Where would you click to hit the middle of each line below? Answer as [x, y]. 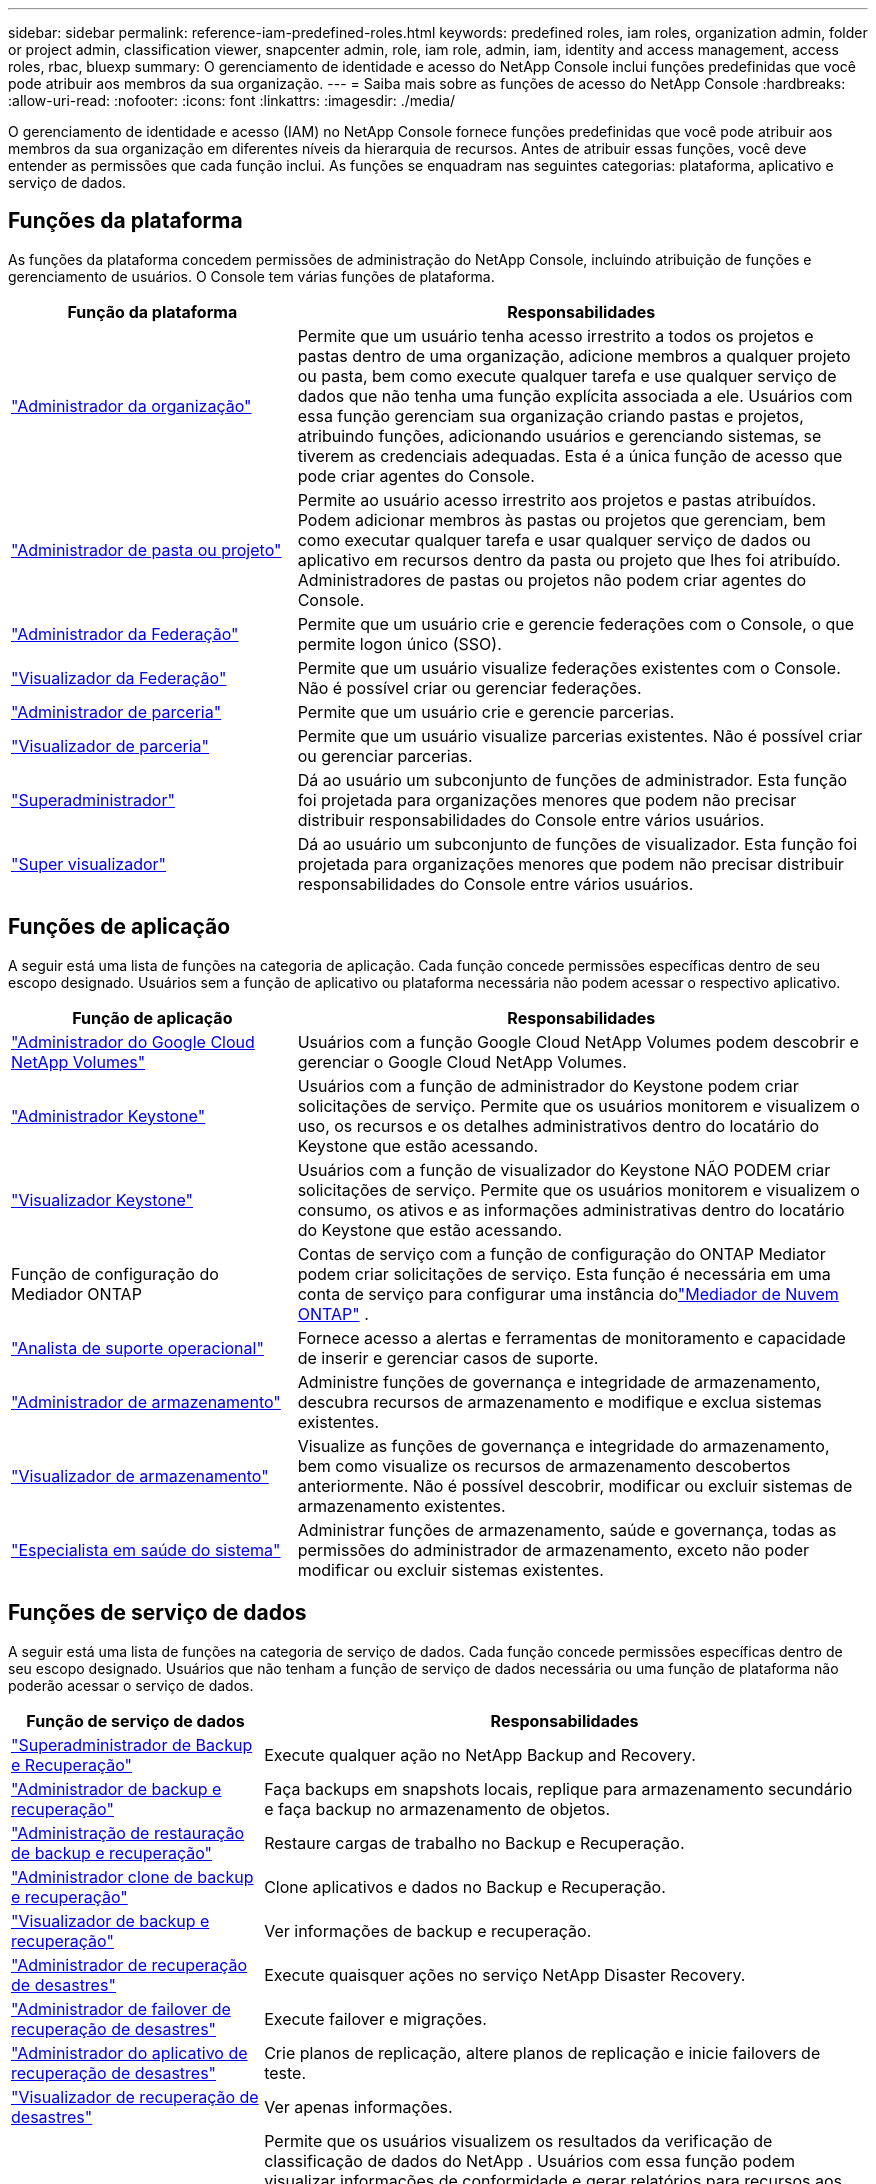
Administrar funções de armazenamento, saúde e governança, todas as [567, 1529]
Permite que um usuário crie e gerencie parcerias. [486, 711]
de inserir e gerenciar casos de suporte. [448, 1357]
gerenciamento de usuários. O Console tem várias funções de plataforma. [251, 276]
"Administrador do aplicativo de [129, 2052]
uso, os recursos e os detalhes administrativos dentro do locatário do [558, 1125]
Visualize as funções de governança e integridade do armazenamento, [563, 1445]
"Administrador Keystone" [108, 1115]
